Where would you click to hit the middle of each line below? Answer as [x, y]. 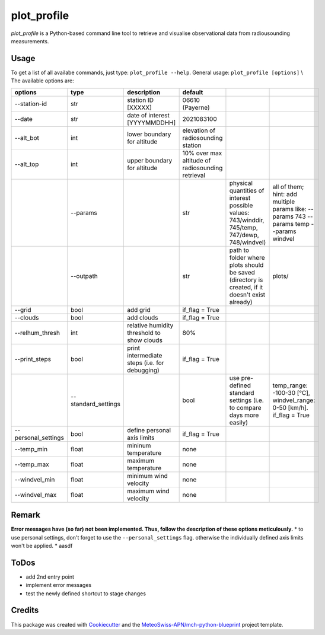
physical [241, 183]
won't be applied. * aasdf [42, 545]
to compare [245, 407]
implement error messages [59, 585]
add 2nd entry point [50, 577]
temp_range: [290, 385]
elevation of [199, 130]
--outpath [84, 276]
